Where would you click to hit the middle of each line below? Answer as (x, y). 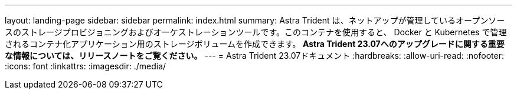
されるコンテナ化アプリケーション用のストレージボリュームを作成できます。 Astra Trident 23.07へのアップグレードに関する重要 (255, 44)
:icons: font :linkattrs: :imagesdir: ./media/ (86, 66)
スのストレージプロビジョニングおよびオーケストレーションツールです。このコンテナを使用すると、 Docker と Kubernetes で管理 (256, 32)
